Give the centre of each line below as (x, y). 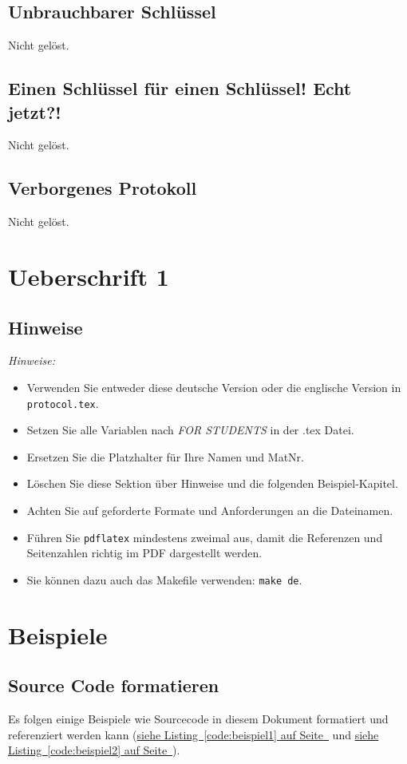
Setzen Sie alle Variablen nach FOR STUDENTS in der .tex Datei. (190, 430)
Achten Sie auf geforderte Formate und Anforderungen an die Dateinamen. (210, 510)
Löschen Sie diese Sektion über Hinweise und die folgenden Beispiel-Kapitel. (212, 483)
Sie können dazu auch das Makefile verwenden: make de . (164, 579)
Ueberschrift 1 (89, 276)
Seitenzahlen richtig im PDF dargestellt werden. (144, 553)
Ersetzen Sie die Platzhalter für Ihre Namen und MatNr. (165, 456)
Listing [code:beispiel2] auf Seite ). (94, 750)
